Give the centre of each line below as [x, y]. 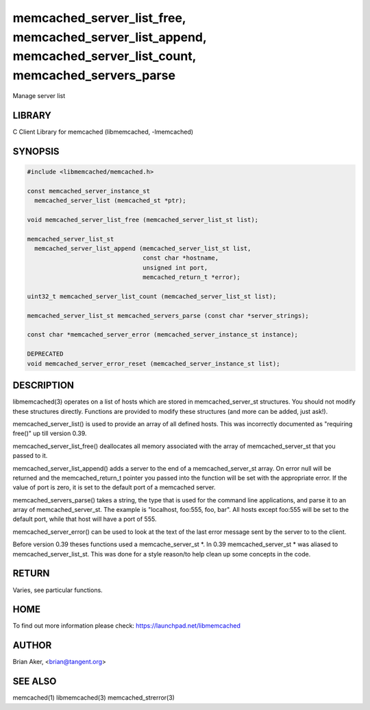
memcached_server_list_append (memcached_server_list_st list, [143, 248]
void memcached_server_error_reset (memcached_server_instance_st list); [153, 364]
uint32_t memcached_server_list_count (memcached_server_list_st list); [152, 296]
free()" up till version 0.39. [50, 433]
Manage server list [39, 95]
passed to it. [30, 456]
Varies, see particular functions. [58, 590]
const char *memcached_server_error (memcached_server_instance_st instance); [162, 335]
